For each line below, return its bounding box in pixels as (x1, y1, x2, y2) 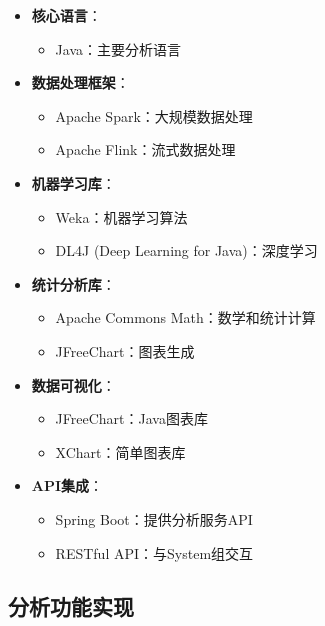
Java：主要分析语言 (55, 38, 182, 59)
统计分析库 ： (31, 273, 116, 294)
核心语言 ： (31, 5, 102, 25)
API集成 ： (31, 475, 104, 496)
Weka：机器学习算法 (55, 206, 188, 227)
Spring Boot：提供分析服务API (55, 508, 253, 529)
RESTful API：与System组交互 (55, 542, 254, 563)
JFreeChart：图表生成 (55, 340, 195, 361)
